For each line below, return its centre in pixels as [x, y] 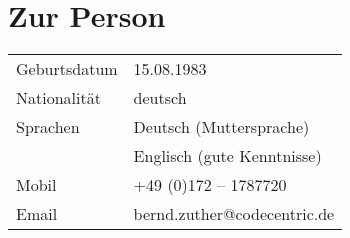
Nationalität [58, 98]
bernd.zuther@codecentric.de [234, 214]
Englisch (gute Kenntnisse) [227, 156]
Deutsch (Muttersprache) [221, 127]
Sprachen [48, 127]
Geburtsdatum [67, 69]
